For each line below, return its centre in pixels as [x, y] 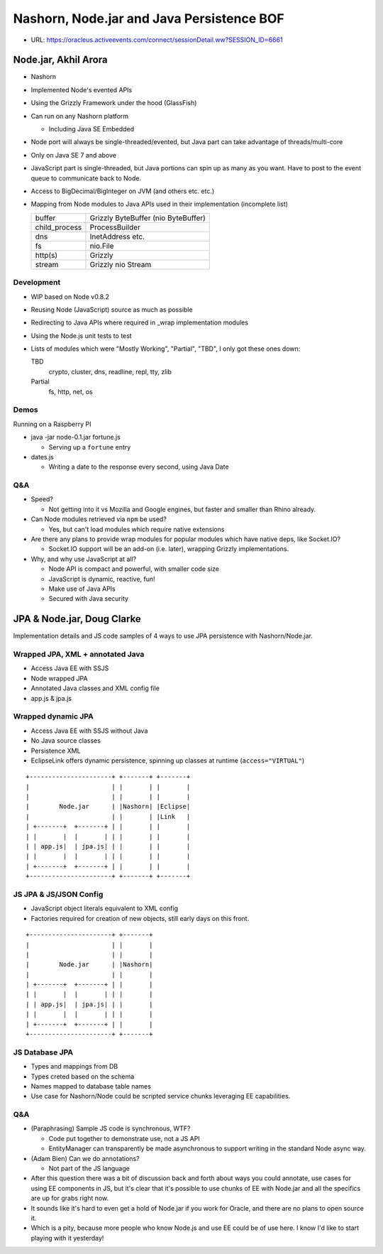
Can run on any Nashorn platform [80, 116]
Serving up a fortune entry [90, 447]
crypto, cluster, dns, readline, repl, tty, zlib [110, 371]
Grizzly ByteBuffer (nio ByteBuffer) [148, 218]
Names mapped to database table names [91, 1086]
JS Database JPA [43, 1052]
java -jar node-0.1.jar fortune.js [76, 437]
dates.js [43, 457]
